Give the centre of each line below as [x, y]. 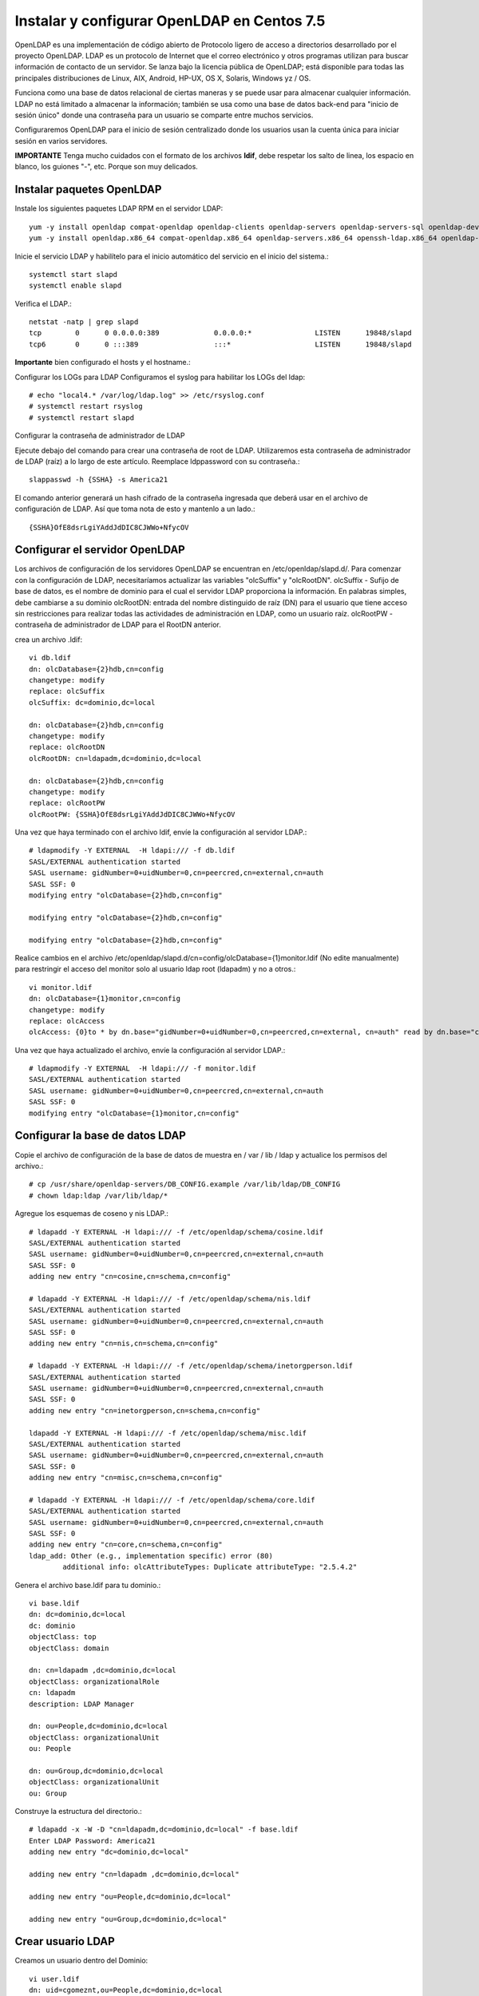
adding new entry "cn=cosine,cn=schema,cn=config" [130, 1277]
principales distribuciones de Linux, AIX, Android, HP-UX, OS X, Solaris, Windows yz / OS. [163, 78]
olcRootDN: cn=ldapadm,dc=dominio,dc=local [115, 758]
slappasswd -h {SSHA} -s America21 [99, 480]
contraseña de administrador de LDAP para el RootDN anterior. [118, 625]
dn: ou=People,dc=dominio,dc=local [99, 1726]
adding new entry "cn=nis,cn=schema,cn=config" [124, 1344]
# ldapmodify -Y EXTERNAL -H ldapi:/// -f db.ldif [132, 851]
